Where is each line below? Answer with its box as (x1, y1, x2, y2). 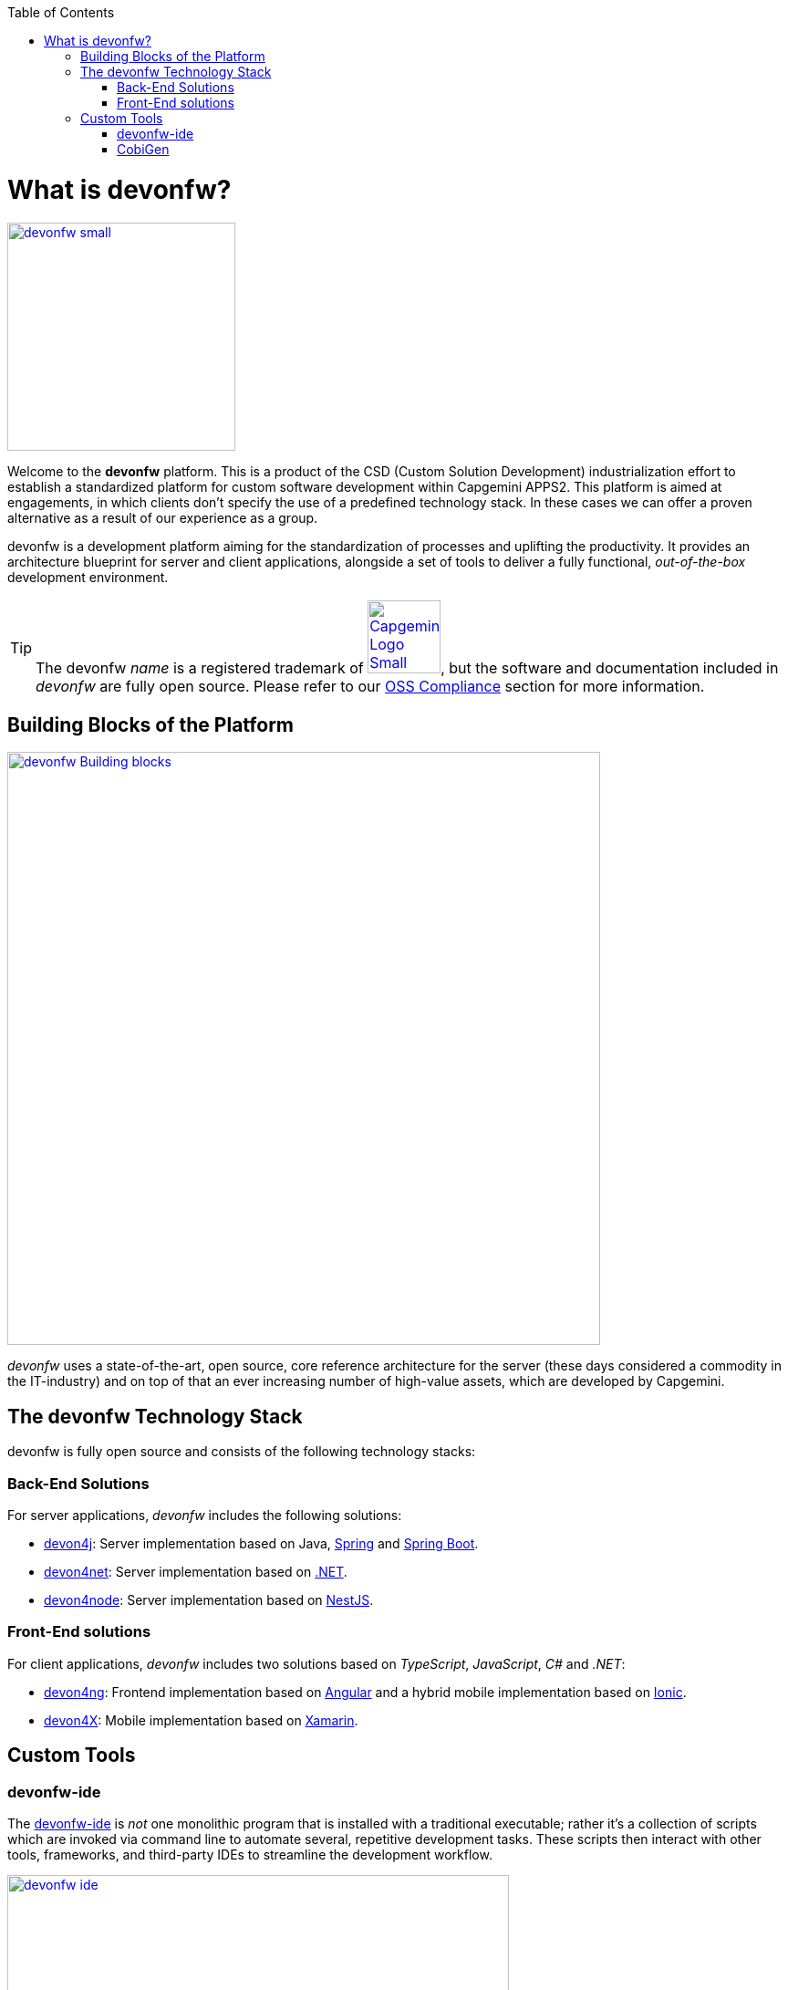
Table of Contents (7, 5, 115, 20)
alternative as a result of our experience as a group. (7, 509, 318, 526)
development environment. (7, 568, 169, 585)
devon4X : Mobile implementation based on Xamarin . (44, 1712, 358, 1728)
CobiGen (117, 141, 170, 157)
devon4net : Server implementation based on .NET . (44, 1563, 347, 1579)
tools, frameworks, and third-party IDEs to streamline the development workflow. (7, 1846, 493, 1862)
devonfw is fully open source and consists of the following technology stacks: (7, 1443, 476, 1460)
